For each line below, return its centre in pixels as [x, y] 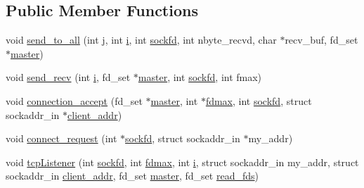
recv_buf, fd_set [321, 40]
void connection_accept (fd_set [74, 100]
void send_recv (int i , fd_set [68, 77]
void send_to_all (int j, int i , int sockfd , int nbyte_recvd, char [141, 40]
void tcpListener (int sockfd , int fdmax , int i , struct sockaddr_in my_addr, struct [182, 162]
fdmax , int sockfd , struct [259, 100]
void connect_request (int [61, 138]
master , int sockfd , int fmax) [200, 77]
